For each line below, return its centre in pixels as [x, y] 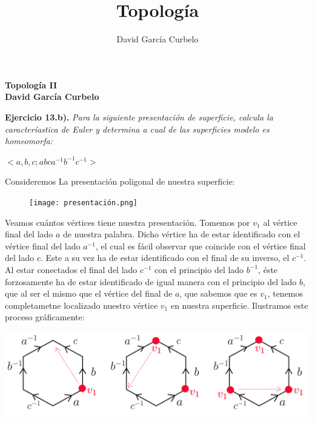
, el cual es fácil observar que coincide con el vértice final [201, 246]
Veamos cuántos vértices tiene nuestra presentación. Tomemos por [128, 222]
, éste [268, 269]
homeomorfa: [29, 141]
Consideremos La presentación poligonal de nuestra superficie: [120, 181]
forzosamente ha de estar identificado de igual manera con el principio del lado [151, 281]
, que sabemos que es [218, 293]
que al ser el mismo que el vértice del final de [89, 293]
